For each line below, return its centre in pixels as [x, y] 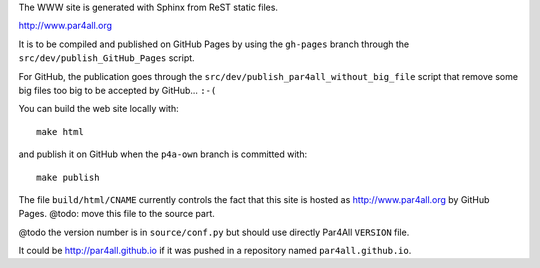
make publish [68, 177]
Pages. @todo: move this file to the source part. [116, 214]
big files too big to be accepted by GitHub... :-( [117, 90]
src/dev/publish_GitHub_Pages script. [106, 58]
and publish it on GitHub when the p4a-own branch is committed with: [163, 154]
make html [60, 131]
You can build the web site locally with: [98, 109]
